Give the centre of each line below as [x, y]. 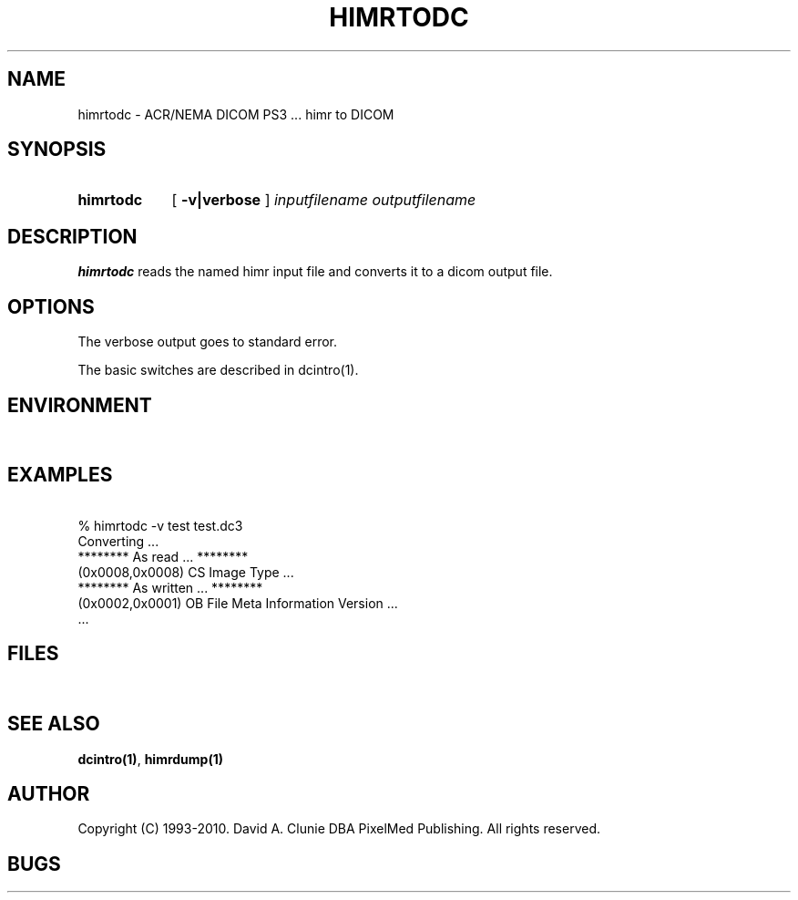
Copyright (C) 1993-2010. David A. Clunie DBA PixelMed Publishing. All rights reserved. [339, 829]
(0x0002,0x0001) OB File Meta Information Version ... [238, 603]
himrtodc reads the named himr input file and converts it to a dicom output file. [315, 272]
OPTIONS [51, 306]
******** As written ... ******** [170, 587]
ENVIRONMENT [80, 405]
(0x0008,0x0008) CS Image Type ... [186, 572]
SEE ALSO [54, 724]
